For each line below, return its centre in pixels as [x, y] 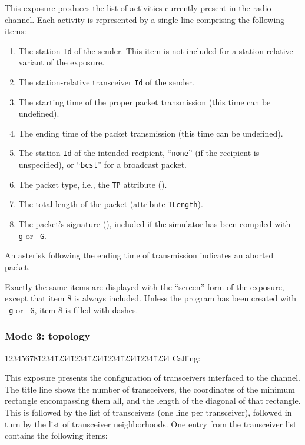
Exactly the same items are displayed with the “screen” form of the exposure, [145, 286]
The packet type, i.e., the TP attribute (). [93, 184]
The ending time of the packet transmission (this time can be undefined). [151, 133]
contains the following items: [56, 435]
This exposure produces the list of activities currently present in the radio [138, 8]
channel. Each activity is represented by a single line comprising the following [145, 19]
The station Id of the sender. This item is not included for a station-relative [156, 50]
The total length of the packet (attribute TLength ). [111, 204]
